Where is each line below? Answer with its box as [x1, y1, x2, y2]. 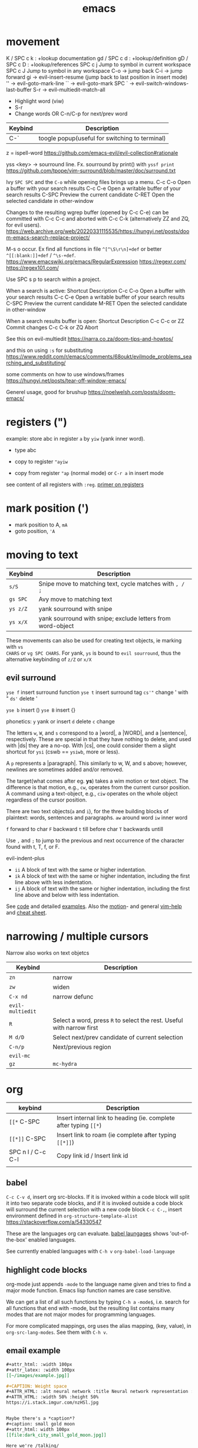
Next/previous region [52, 1043, 111, 1051]
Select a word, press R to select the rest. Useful [52, 1016, 183, 1024]
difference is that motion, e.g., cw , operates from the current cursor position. [6, 783, 191, 791]
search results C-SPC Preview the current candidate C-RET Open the [6, 191, 174, 198]
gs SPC [9, 596, 28, 602]
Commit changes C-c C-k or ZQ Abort [6, 324, 98, 331]
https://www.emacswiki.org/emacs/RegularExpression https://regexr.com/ [6, 258, 187, 265]
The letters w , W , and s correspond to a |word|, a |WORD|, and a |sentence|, [6, 729, 187, 736]
